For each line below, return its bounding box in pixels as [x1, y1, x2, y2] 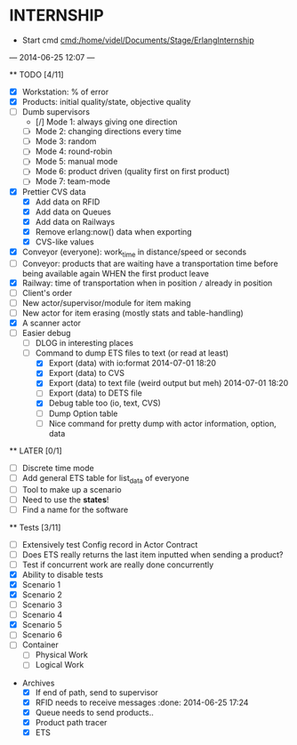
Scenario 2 [21, 589, 62, 600]
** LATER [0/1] [9, 445, 62, 456]
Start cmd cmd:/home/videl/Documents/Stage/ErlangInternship [21, 35, 255, 45]
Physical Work [35, 650, 89, 661]
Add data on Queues [35, 206, 111, 217]
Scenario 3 [21, 599, 62, 610]
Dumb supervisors [21, 107, 91, 117]
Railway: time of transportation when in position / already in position [21, 277, 273, 288]
